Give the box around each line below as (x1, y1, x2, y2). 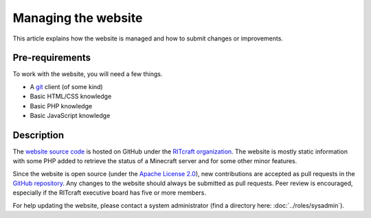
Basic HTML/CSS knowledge (30, 93, 112, 101)
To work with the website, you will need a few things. (12, 70, 163, 78)
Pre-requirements (12, 52, 91, 64)
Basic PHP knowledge (30, 101, 93, 110)
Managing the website (12, 10, 143, 25)
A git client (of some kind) (30, 82, 103, 90)
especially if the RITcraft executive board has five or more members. (12, 189, 206, 197)
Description (12, 129, 65, 141)
